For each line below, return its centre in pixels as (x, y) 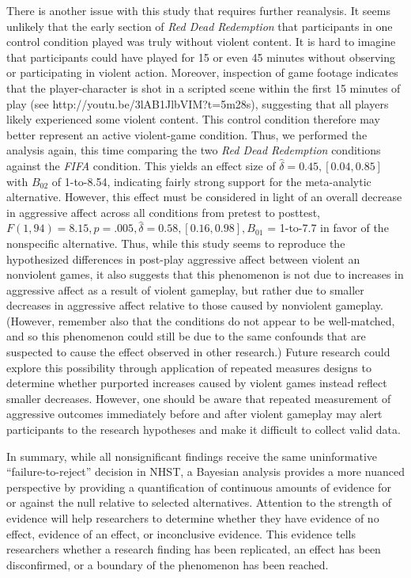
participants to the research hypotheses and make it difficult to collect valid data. (204, 430)
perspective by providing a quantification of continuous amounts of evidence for (199, 487)
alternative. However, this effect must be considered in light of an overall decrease (204, 197)
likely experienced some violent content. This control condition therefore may (193, 119)
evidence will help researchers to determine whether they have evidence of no (193, 518)
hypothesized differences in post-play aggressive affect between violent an (183, 259)
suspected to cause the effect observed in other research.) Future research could (198, 352)
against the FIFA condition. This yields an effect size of (141, 165)
